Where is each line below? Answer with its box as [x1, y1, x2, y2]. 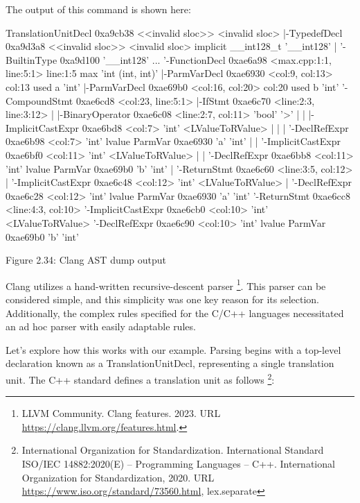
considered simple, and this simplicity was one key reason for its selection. [6, 291, 319, 306]
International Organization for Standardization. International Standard [21, 443, 324, 457]
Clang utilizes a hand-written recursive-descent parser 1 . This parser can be [6, 276, 326, 293]
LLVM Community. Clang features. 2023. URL [21, 406, 221, 420]
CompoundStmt [6, 93, 73, 108]
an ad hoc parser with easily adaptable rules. [6, 319, 196, 334]
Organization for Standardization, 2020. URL [21, 470, 215, 484]
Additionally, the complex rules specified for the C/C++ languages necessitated [6, 305, 344, 320]
